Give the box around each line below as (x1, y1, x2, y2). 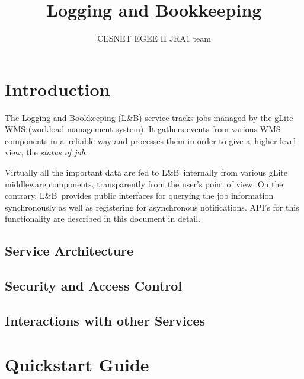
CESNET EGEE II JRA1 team (97, 32, 211, 44)
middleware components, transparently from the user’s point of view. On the (5, 177, 283, 190)
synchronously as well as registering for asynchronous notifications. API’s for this (5, 200, 299, 213)
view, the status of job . (5, 146, 87, 158)
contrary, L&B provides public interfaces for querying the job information (5, 189, 274, 202)
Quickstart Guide (5, 352, 149, 376)
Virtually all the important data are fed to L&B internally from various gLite (5, 166, 287, 179)
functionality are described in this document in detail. (5, 212, 201, 225)
